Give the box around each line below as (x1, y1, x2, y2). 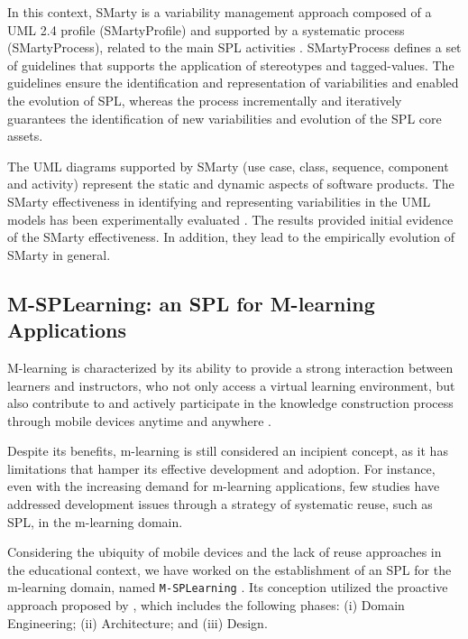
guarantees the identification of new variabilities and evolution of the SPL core (7, 108, 442, 127)
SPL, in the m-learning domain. (7, 512, 183, 531)
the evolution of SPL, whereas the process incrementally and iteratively (7, 90, 402, 109)
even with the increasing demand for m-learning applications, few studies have (7, 477, 440, 495)
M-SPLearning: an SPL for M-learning (7, 289, 375, 317)
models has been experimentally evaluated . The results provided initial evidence (7, 209, 454, 228)
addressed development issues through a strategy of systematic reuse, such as (7, 495, 433, 514)
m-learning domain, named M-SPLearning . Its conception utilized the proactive (7, 578, 448, 597)
